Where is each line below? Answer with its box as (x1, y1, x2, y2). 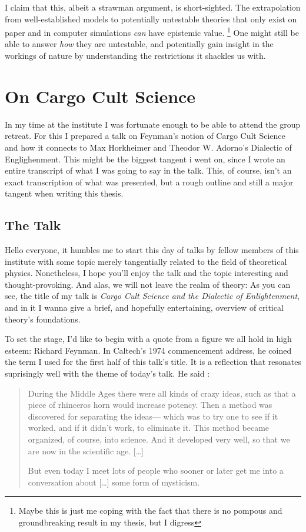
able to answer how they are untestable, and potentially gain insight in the (5, 38, 274, 50)
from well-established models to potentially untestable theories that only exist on (5, 12, 297, 25)
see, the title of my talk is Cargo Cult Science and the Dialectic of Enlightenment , (5, 290, 300, 302)
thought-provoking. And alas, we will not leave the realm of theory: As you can (5, 278, 291, 290)
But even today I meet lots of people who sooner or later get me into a (28, 464, 284, 477)
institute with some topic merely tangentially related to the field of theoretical (5, 255, 287, 267)
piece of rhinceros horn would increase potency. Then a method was (28, 398, 272, 411)
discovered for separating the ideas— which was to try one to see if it (28, 410, 278, 422)
